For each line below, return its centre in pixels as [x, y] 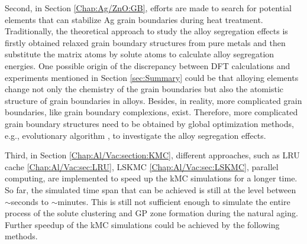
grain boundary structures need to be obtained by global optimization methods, [149, 123]
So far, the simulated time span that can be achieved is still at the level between [151, 189]
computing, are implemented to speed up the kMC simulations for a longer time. [151, 178]
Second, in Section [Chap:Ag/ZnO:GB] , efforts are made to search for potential [148, 8]
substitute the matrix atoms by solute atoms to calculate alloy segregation [140, 54]
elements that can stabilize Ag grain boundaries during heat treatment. [134, 19]
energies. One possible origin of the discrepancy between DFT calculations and [148, 65]
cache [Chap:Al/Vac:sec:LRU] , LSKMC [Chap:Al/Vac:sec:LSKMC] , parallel [142, 166]
